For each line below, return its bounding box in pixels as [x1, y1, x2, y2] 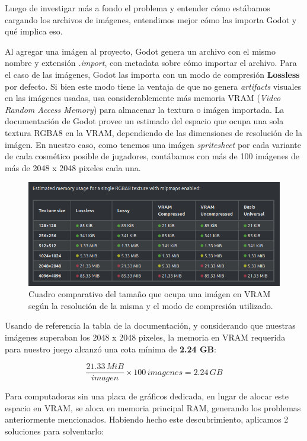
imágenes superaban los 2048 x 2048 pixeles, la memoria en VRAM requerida [5, 331, 286, 343]
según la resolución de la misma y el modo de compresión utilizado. [28, 299, 273, 311]
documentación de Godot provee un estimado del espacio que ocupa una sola [5, 115, 284, 127]
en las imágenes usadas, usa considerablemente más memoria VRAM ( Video [5, 92, 281, 104]
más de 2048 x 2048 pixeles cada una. [5, 161, 141, 174]
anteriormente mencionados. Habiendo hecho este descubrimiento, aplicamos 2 [5, 413, 289, 426]
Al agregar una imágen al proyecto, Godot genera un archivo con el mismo [5, 45, 276, 57]
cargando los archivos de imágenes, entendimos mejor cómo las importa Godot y [5, 13, 297, 26]
